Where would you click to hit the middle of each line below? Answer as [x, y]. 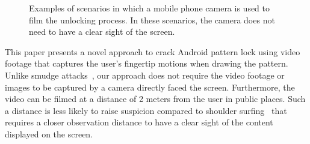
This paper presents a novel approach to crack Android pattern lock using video [153, 51]
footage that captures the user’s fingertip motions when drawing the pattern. [147, 63]
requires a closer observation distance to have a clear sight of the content [139, 122]
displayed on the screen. [49, 133]
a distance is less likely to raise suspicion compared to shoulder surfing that [146, 110]
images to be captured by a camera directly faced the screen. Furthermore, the [150, 87]
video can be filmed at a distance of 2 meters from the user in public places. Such [155, 99]
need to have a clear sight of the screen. [102, 31]
